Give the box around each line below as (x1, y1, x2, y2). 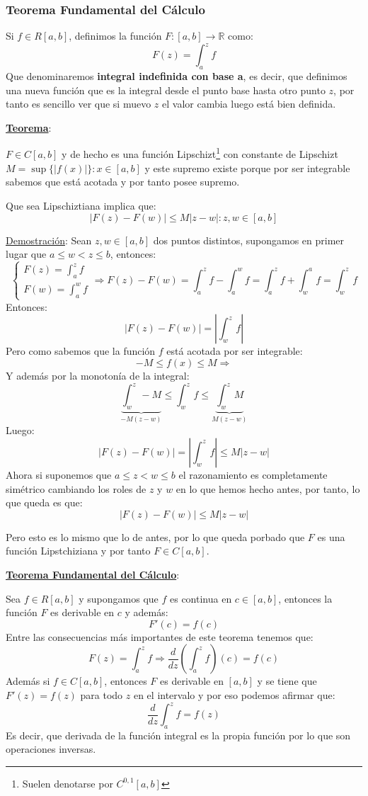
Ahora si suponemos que (6, 467, 112, 482)
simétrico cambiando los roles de (6, 481, 146, 496)
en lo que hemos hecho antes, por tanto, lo (176, 481, 360, 496)
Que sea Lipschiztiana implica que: (6, 198, 156, 212)
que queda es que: (6, 495, 83, 510)
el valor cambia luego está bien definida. (162, 96, 336, 111)
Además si (6, 673, 50, 688)
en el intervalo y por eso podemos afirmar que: (133, 687, 335, 702)
